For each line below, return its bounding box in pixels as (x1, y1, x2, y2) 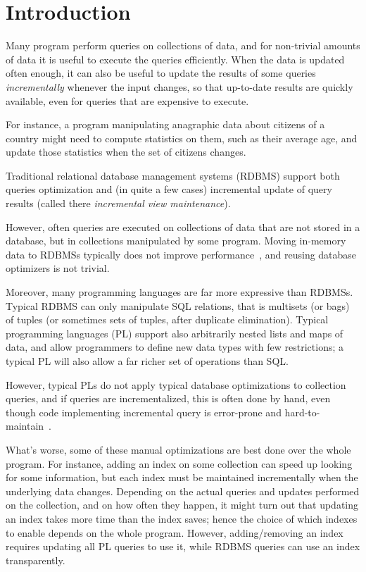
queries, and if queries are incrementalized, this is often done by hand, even (6, 391, 331, 406)
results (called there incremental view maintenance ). (6, 196, 231, 211)
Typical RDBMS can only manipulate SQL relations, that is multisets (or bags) (6, 298, 350, 313)
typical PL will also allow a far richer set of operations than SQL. (6, 354, 289, 368)
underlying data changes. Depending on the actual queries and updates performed (6, 483, 360, 498)
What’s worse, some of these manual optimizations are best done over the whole (6, 442, 351, 456)
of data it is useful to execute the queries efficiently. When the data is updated (6, 51, 345, 66)
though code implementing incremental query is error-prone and (6, 404, 282, 419)
